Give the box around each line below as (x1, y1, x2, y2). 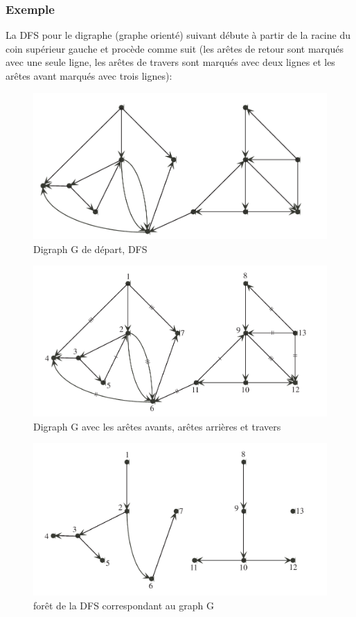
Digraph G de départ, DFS (33, 241, 148, 256)
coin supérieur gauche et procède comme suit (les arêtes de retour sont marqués (6, 41, 344, 55)
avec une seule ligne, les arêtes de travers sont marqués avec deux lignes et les (6, 55, 335, 69)
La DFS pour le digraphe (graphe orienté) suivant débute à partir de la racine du (6, 28, 350, 42)
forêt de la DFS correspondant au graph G (33, 598, 214, 612)
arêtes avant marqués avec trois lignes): (6, 69, 172, 82)
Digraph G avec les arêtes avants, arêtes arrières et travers (33, 419, 281, 433)
